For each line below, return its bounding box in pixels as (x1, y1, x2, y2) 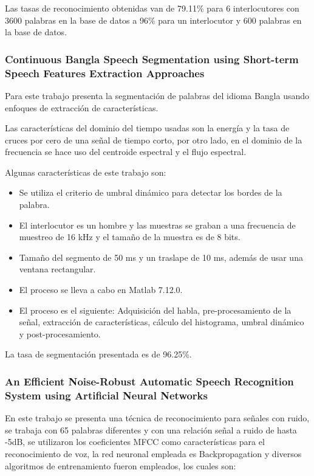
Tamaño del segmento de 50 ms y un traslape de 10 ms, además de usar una (19, 250, 303, 263)
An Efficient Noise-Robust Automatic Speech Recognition (5, 373, 294, 388)
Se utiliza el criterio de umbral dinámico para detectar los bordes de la (19, 186, 282, 199)
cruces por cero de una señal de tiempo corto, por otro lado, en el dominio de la (5, 133, 302, 146)
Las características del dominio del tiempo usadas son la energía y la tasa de (5, 122, 290, 134)
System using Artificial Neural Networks (5, 387, 208, 402)
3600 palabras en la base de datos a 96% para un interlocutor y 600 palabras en (5, 13, 302, 26)
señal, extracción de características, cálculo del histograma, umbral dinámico (19, 316, 304, 328)
